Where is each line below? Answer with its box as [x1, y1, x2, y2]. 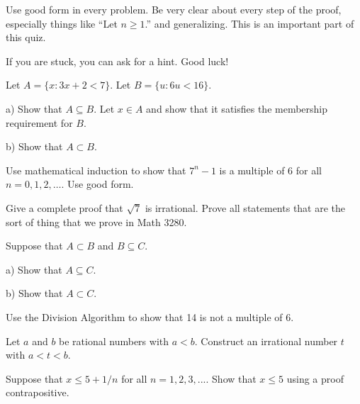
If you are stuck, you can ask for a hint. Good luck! [6, 53, 229, 68]
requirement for [6, 115, 73, 130]
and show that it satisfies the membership [146, 101, 328, 116]
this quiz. [6, 30, 46, 45]
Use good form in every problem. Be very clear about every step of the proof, [6, 2, 342, 16]
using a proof [286, 371, 344, 386]
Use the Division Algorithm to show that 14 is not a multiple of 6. [6, 309, 294, 324]
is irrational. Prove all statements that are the [145, 200, 346, 215]
